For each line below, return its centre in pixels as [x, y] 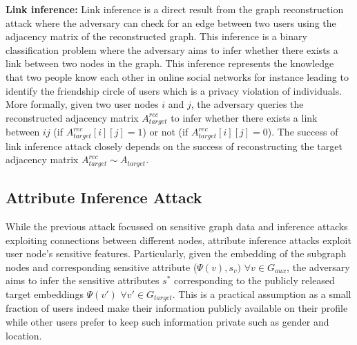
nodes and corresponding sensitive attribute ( [102, 267]
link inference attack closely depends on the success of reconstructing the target [174, 146]
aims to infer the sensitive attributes [83, 280]
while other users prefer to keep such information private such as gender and [167, 321]
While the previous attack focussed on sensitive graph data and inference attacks [177, 226]
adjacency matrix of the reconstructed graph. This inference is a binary [156, 36]
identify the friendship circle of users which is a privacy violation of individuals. [174, 90]
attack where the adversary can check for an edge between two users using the [171, 22]
